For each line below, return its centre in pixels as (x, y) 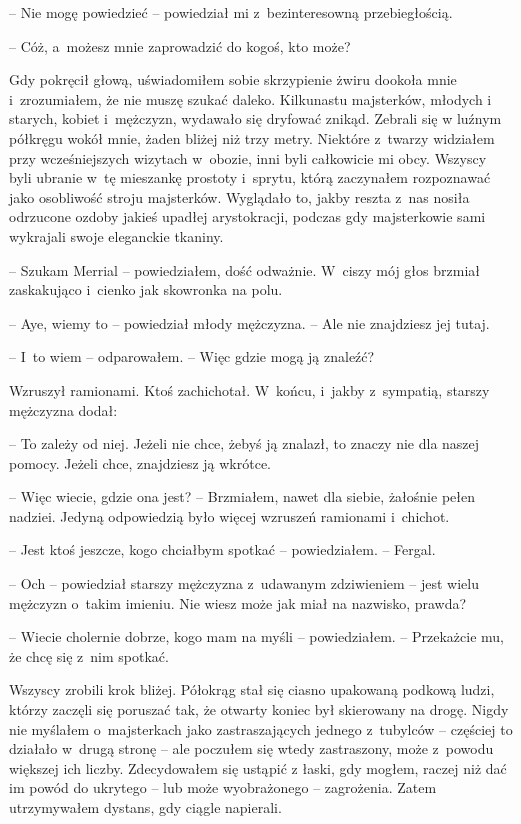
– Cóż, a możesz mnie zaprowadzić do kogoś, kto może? (180, 45)
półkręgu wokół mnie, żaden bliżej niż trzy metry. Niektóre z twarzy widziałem (252, 137)
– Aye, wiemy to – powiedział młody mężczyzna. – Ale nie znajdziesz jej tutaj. (249, 322)
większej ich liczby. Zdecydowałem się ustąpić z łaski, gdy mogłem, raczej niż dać (258, 767)
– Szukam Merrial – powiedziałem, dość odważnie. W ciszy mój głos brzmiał (244, 269)
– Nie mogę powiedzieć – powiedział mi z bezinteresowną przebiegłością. (231, 12)
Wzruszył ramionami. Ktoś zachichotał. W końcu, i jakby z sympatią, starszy (249, 389)
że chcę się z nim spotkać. (89, 655)
